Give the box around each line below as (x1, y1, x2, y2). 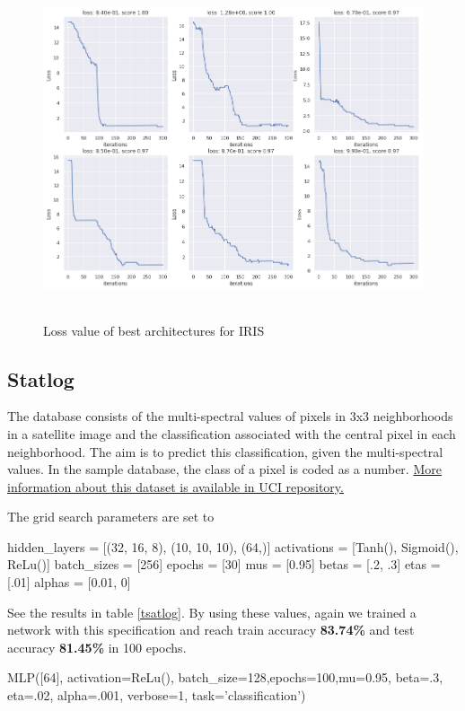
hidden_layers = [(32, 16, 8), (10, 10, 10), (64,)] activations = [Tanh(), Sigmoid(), (7, 537, 459, 556)
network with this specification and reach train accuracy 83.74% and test (7, 620, 415, 639)
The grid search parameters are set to (7, 507, 215, 526)
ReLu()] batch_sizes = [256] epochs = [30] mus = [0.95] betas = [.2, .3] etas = (7, 555, 441, 574)
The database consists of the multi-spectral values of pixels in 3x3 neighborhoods (7, 407, 453, 426)
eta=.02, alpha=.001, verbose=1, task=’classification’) (7, 686, 306, 705)
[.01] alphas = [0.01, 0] (7, 573, 131, 592)
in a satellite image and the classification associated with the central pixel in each (7, 424, 456, 443)
